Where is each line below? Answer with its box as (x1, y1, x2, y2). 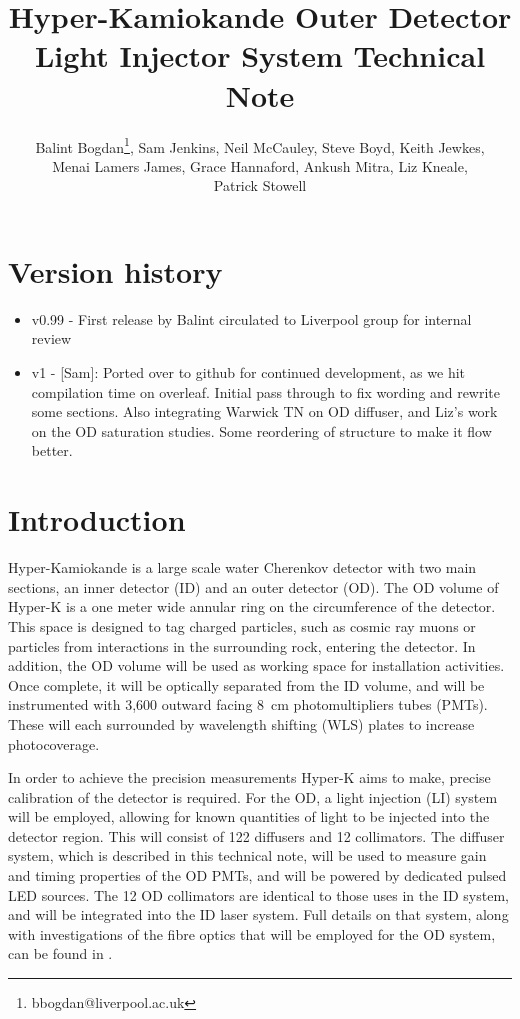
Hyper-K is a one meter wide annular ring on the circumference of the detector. (8, 596, 496, 617)
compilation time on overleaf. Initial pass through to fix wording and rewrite (31, 381, 501, 402)
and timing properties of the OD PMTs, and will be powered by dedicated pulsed (8, 865, 507, 886)
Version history (8, 250, 223, 291)
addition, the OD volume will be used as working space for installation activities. (8, 655, 505, 676)
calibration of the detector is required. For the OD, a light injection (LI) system (8, 786, 498, 807)
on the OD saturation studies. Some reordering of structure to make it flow (31, 420, 492, 441)
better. (31, 440, 73, 461)
